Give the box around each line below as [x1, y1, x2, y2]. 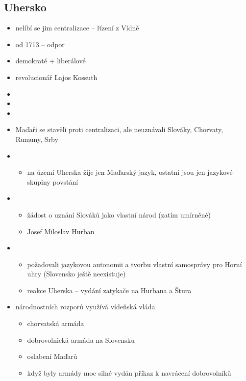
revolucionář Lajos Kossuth [15, 72, 98, 82]
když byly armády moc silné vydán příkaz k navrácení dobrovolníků [27, 367, 231, 378]
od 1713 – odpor [15, 39, 65, 49]
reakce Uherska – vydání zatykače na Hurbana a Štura [27, 285, 192, 295]
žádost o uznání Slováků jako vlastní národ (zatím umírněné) [27, 209, 211, 219]
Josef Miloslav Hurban [27, 226, 95, 236]
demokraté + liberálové [15, 55, 86, 66]
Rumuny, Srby [15, 134, 58, 144]
